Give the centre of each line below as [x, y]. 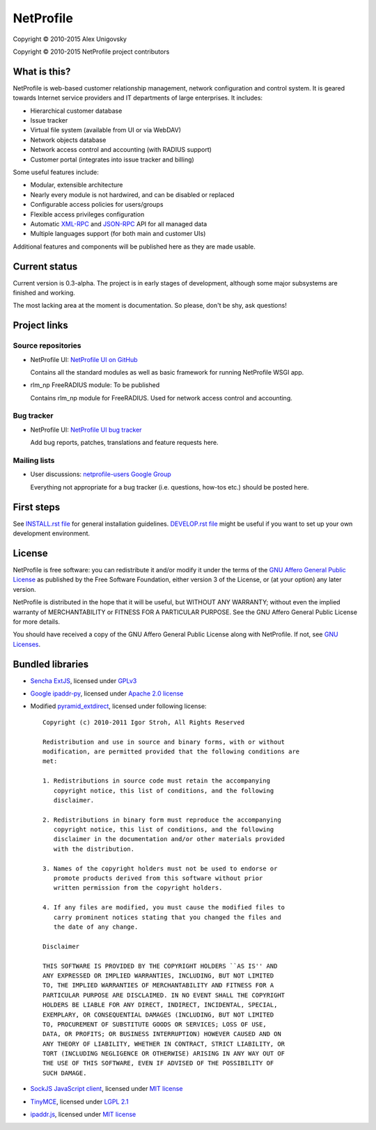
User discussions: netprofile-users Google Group [101, 474]
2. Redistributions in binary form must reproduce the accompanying [162, 819]
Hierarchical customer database [76, 111]
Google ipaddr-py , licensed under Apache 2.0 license [107, 693]
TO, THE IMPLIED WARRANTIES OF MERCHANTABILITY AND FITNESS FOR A [158, 986]
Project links [41, 325]
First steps [37, 507]
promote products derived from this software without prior [158, 878]
